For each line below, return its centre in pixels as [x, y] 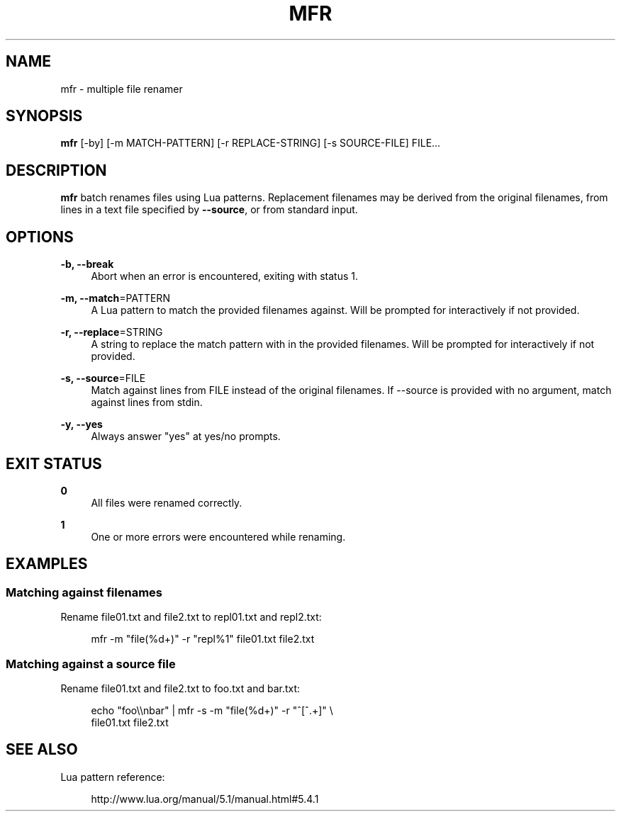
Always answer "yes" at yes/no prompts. [186, 436]
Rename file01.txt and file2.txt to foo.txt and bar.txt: [180, 688]
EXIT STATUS [54, 463]
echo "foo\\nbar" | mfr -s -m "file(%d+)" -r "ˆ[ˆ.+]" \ [212, 710]
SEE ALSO [42, 750]
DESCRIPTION [56, 170]
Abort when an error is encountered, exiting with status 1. [225, 276]
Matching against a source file [91, 664]
